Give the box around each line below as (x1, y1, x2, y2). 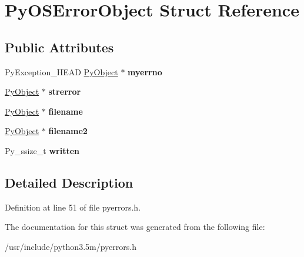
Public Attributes (5, 38, 114, 56)
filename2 (48, 125, 88, 137)
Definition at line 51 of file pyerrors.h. (5, 201, 141, 213)
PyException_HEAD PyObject (5, 65, 118, 78)
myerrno (128, 65, 162, 78)
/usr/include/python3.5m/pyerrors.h (5, 240, 136, 252)
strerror (48, 85, 81, 98)
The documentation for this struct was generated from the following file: (5, 221, 265, 233)
